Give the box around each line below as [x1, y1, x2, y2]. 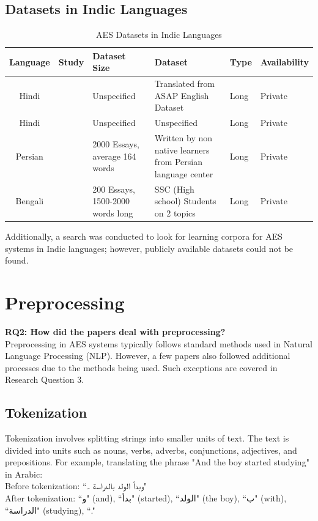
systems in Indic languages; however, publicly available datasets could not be [5, 242, 294, 254]
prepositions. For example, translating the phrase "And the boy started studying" [5, 456, 309, 468]
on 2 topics [154, 206, 196, 219]
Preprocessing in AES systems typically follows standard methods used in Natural [5, 337, 312, 350]
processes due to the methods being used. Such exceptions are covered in [5, 361, 278, 374]
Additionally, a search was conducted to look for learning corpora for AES [5, 230, 283, 243]
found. [5, 254, 29, 267]
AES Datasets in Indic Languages [96, 28, 222, 41]
